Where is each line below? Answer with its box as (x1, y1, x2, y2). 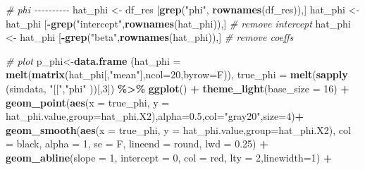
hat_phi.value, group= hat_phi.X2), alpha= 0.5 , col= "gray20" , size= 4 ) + (6, 109, 304, 123)
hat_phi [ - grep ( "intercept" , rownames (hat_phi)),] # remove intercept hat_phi (6, 16, 351, 30)
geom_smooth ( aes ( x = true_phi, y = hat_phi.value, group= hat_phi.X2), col (6, 122, 351, 137)
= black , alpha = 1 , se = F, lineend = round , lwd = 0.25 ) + (6, 136, 268, 151)
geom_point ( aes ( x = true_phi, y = (6, 95, 170, 109)
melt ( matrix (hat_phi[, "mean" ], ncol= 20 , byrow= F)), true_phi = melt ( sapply (6, 67, 348, 82)
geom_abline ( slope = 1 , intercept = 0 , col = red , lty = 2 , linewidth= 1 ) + (6, 150, 333, 164)
